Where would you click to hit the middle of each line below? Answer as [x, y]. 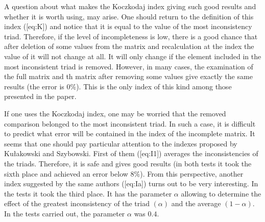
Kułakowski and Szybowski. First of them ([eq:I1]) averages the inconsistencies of [131, 153]
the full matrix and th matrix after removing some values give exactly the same [128, 76]
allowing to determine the [221, 193]
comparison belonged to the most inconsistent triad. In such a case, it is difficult [130, 123]
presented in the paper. [40, 96]
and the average [196, 203]
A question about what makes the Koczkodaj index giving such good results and [130, 6]
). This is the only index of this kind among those [154, 86]
